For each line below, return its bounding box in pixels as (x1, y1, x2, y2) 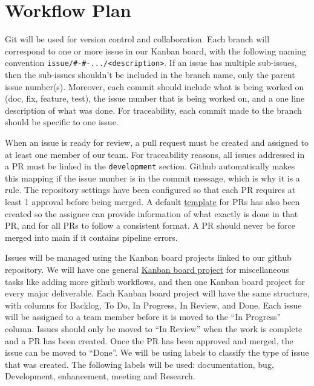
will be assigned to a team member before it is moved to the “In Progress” (5, 310, 281, 323)
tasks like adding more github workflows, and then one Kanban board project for (5, 275, 305, 287)
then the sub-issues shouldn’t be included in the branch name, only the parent (5, 68, 295, 80)
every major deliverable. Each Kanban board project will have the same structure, (5, 287, 310, 299)
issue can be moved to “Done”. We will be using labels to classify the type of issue (5, 346, 309, 359)
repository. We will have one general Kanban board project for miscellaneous (5, 263, 289, 275)
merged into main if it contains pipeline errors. (5, 231, 178, 243)
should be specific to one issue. (5, 116, 119, 128)
